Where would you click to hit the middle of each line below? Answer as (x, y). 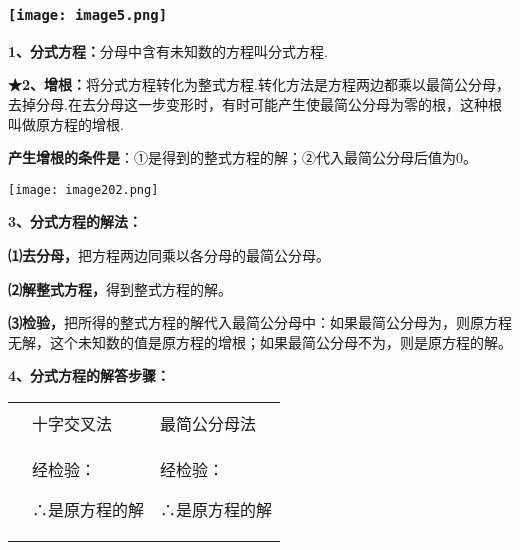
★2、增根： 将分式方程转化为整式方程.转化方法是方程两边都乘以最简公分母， (259, 84)
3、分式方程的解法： (75, 221)
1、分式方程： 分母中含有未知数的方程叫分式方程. (168, 50)
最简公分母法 (208, 423)
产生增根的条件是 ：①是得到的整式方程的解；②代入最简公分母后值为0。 (242, 157)
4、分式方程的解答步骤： (89, 375)
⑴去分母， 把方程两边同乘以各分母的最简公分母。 (169, 255)
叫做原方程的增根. (66, 123)
